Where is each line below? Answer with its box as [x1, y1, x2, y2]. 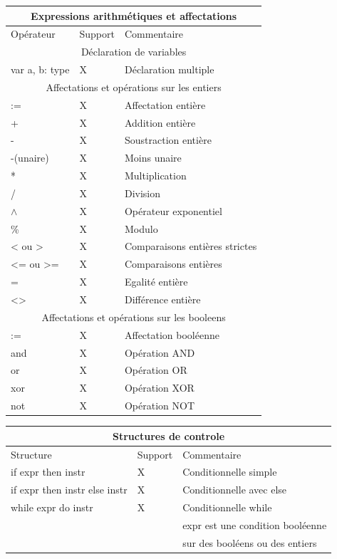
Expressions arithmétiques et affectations [31, 8, 237, 23]
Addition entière [124, 115, 196, 130]
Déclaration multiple [124, 62, 214, 77]
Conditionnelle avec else [182, 482, 287, 497]
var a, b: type [11, 62, 70, 77]
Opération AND [124, 345, 195, 360]
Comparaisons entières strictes [124, 239, 257, 254]
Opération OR [124, 362, 187, 377]
